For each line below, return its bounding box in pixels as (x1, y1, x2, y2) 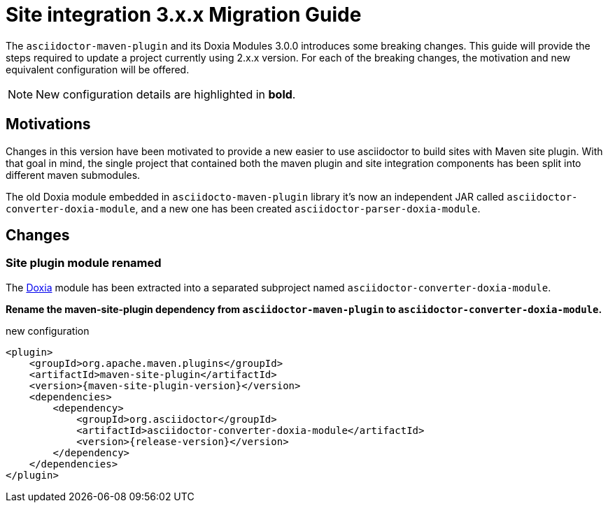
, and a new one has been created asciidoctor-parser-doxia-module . (135, 202, 481, 215)
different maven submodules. (6, 168, 141, 181)
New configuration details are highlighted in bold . (36, 87, 296, 101)
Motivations (6, 115, 91, 133)
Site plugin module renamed (6, 256, 162, 270)
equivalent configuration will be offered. (6, 63, 190, 75)
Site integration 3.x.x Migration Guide (6, 3, 362, 27)
